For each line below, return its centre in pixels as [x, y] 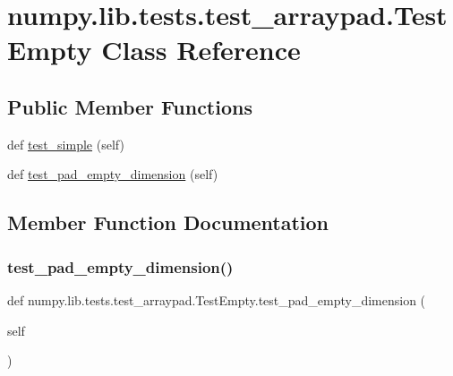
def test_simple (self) [66, 144]
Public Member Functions [130, 106]
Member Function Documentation [168, 222]
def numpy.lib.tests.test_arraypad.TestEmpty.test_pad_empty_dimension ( [217, 299]
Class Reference [201, 50]
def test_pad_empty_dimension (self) [113, 174]
